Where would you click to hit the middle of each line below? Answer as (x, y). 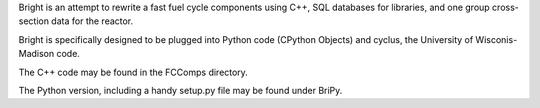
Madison (36, 54)
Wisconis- (496, 39)
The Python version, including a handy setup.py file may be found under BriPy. (180, 90)
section (34, 21)
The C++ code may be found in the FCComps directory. (133, 72)
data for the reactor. (92, 21)
